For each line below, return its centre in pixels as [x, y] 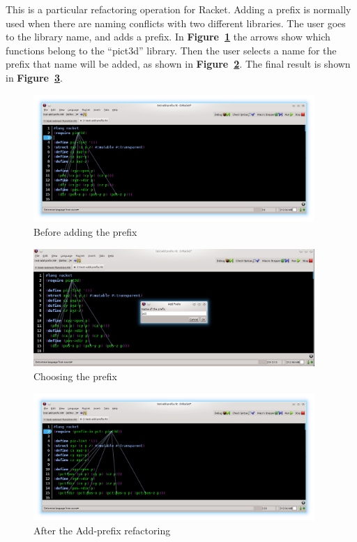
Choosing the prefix [75, 376]
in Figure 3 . [34, 77]
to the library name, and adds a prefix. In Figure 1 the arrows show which [168, 37]
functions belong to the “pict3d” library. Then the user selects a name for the [171, 50]
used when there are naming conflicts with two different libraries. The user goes [176, 23]
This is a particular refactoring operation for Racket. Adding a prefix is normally [178, 9]
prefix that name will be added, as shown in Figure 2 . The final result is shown [178, 64]
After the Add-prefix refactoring [102, 530]
